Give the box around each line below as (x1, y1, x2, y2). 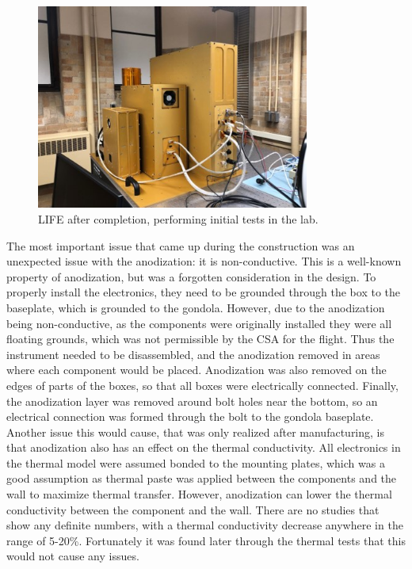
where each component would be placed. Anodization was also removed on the (6, 361, 387, 378)
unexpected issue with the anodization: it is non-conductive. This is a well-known (6, 253, 402, 269)
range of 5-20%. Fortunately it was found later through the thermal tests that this (6, 532, 406, 548)
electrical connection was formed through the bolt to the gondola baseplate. (6, 408, 374, 425)
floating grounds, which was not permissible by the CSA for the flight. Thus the (6, 330, 395, 347)
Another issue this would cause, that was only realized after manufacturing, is (6, 423, 385, 440)
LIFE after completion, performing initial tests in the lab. (38, 210, 319, 227)
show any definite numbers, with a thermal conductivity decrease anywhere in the (6, 517, 403, 533)
